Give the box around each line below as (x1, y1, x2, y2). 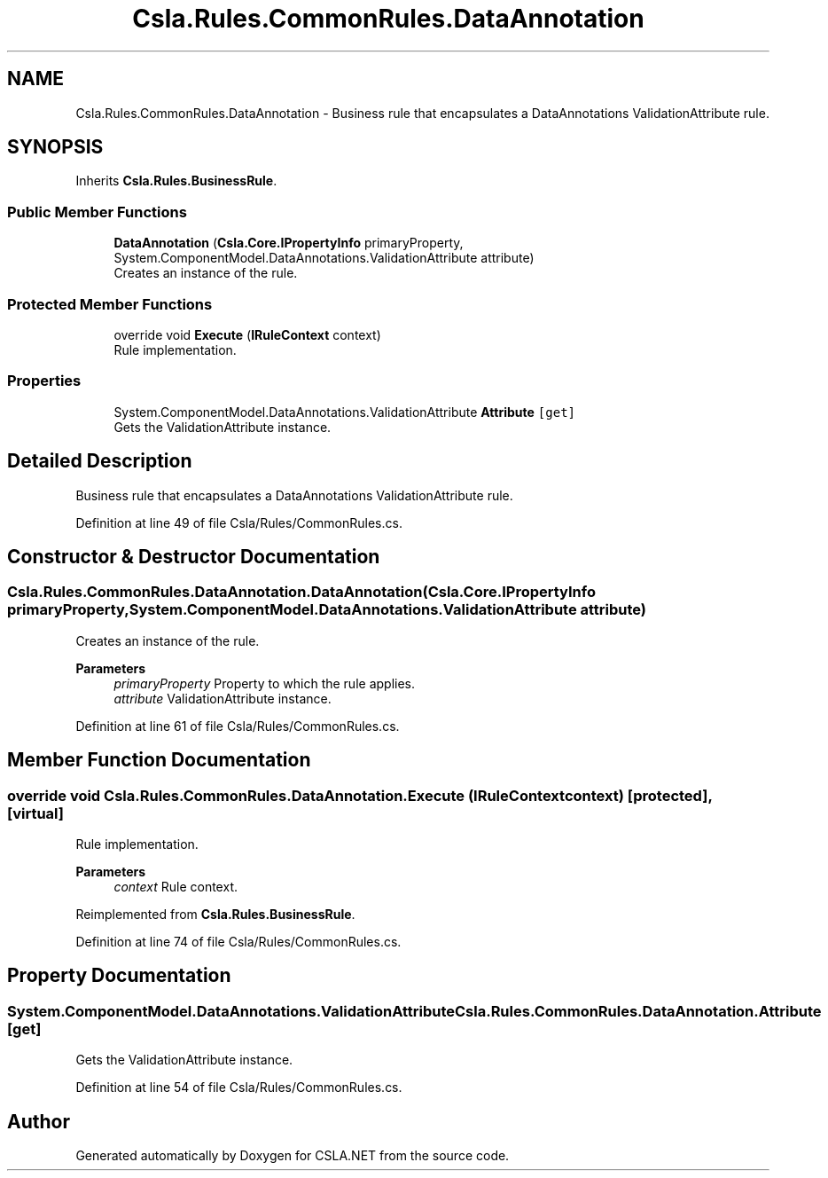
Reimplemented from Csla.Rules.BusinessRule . (75, 906, 355, 922)
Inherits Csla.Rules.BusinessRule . (75, 173, 277, 189)
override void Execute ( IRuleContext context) (113, 326, 381, 342)
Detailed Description (7, 450, 192, 473)
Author (7, 1110, 70, 1133)
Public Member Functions (7, 202, 187, 221)
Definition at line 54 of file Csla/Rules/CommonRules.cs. (75, 1080, 402, 1096)
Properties (7, 372, 82, 390)
